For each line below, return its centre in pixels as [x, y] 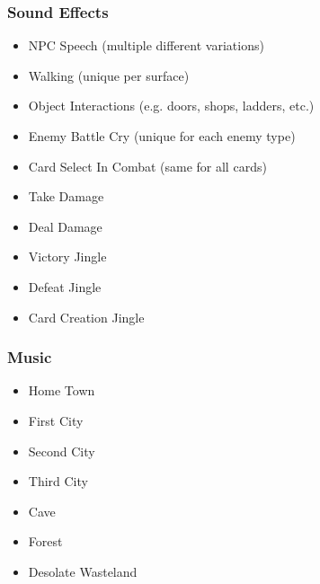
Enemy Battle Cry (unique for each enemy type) [162, 136]
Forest [45, 541]
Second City [62, 451]
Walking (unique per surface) [109, 75]
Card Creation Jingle [86, 317]
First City [56, 420]
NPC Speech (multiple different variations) [146, 45]
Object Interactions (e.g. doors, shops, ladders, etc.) [171, 106]
